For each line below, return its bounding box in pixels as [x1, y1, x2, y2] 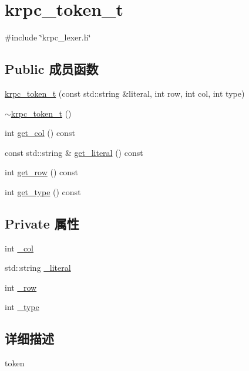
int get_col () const [5, 127, 75, 139]
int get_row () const [5, 166, 78, 178]
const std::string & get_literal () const [5, 146, 143, 158]
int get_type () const [5, 185, 81, 198]
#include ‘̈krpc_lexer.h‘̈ [5, 31, 91, 43]
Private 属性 [5, 214, 79, 232]
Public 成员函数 [5, 60, 99, 78]
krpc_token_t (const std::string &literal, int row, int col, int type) [5, 87, 245, 99]
